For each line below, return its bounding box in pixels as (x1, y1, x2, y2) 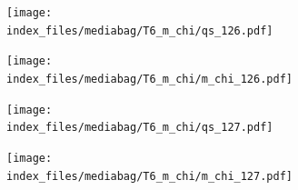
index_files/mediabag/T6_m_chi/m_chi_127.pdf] (6, 169, 293, 183)
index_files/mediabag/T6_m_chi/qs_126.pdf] (6, 24, 273, 37)
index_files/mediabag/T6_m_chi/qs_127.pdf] (6, 121, 273, 135)
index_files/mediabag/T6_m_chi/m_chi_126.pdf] (6, 72, 293, 85)
